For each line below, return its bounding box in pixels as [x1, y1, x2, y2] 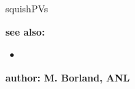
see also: [5, 24, 45, 38]
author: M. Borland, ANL [5, 70, 130, 84]
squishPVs [5, 1, 48, 15]
